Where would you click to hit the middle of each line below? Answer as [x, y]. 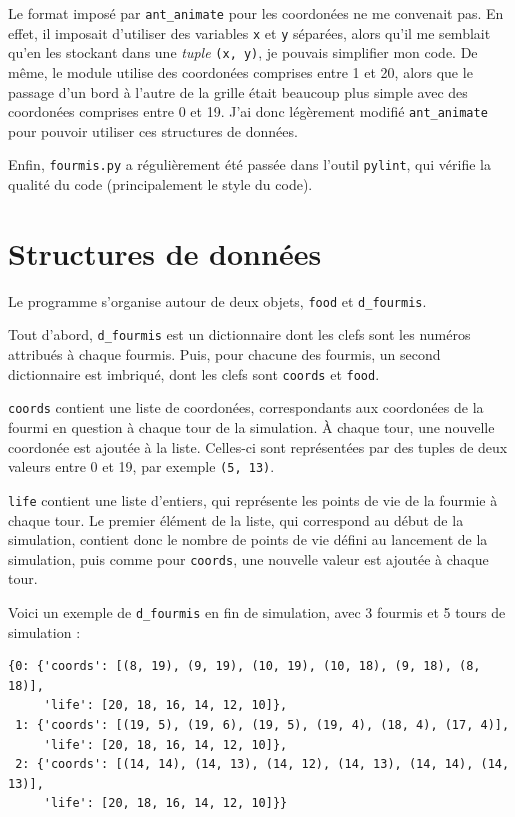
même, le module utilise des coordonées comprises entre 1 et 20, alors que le [240, 71]
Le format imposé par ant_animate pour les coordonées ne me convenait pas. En [256, 13]
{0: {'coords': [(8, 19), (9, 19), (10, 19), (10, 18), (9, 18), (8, [244, 666]
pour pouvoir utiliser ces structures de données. [153, 130]
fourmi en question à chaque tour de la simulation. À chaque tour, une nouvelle [251, 427]
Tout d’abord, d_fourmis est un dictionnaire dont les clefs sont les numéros [239, 334]
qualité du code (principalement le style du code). [160, 184]
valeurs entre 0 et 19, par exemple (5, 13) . [141, 466]
